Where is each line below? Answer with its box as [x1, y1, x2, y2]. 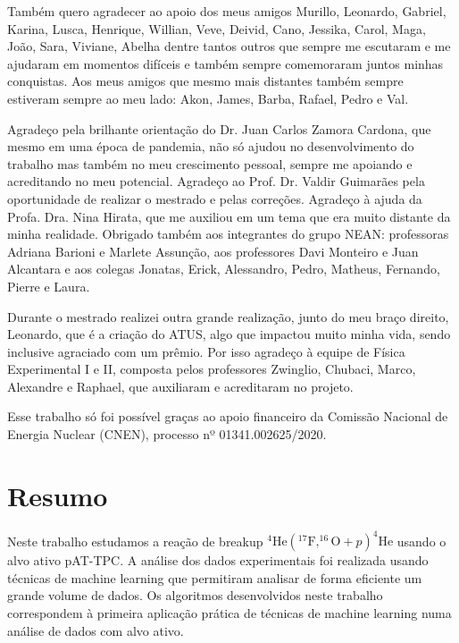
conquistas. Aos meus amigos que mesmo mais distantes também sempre [7, 72, 404, 90]
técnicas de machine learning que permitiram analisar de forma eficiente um [7, 568, 422, 587]
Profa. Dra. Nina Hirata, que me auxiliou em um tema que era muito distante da [7, 207, 451, 225]
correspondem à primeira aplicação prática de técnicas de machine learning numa [7, 604, 452, 622]
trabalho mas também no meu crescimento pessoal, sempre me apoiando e [7, 154, 413, 173]
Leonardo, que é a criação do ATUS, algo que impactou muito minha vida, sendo [7, 325, 451, 343]
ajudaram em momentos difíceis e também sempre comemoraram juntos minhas [7, 54, 444, 72]
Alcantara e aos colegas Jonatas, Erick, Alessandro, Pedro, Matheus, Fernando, [7, 259, 440, 278]
